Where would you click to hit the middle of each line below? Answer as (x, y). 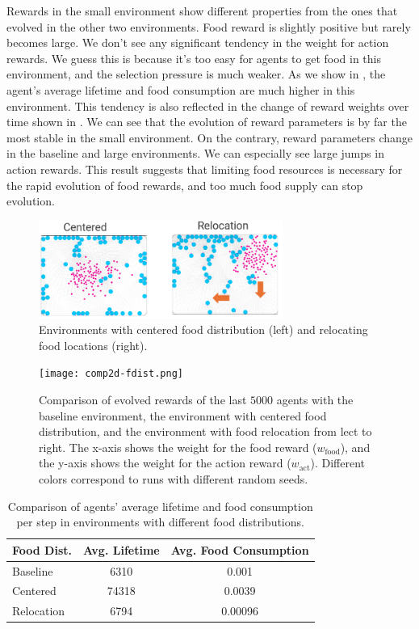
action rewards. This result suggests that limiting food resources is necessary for (205, 169)
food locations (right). (93, 345)
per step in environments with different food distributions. (160, 522)
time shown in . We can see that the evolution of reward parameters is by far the (207, 122)
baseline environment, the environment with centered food (183, 415)
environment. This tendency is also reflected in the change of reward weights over (208, 106)
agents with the (315, 400)
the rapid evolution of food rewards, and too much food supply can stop (185, 185)
